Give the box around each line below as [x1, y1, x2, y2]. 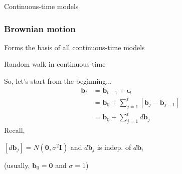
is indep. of [97, 141, 131, 152]
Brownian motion [4, 22, 76, 35]
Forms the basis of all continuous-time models [4, 42, 145, 52]
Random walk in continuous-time [4, 59, 106, 69]
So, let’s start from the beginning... [4, 76, 112, 86]
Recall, [4, 125, 25, 135]
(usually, [4, 159, 30, 170]
